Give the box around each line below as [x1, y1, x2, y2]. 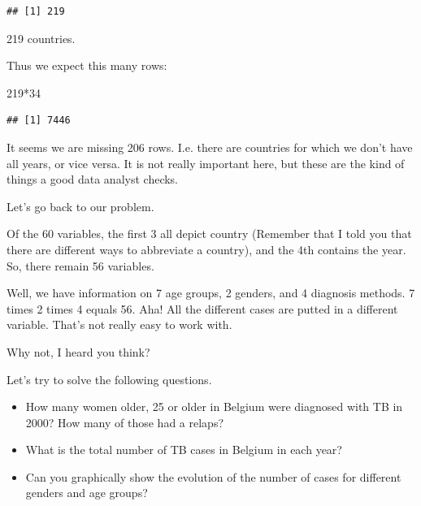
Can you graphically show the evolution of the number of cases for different [25, 468, 401, 485]
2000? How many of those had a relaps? [25, 413, 224, 430]
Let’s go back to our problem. [7, 197, 154, 214]
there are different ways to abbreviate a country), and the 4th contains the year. [7, 240, 406, 257]
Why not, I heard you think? [7, 343, 150, 360]
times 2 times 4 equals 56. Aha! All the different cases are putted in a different [7, 300, 398, 317]
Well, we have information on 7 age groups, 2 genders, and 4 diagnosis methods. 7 [7, 284, 415, 301]
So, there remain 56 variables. [7, 257, 154, 274]
